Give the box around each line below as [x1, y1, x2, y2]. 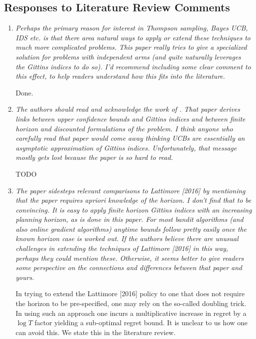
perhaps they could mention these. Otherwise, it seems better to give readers [15, 252, 244, 263]
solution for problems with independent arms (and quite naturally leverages [15, 51, 241, 62]
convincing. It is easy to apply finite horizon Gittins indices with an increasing [15, 204, 252, 215]
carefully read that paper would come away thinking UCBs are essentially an [15, 133, 245, 143]
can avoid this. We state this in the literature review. [15, 327, 176, 337]
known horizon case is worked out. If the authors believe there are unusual [15, 233, 239, 244]
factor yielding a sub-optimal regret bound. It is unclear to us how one [34, 317, 248, 328]
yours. [15, 272, 34, 282]
